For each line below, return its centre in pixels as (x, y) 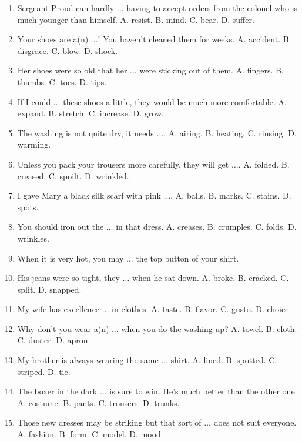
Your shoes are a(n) (53, 39)
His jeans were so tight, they (68, 278)
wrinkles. (33, 238)
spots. (28, 207)
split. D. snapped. (49, 289)
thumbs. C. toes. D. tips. (62, 81)
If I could (34, 101)
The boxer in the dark (57, 391)
